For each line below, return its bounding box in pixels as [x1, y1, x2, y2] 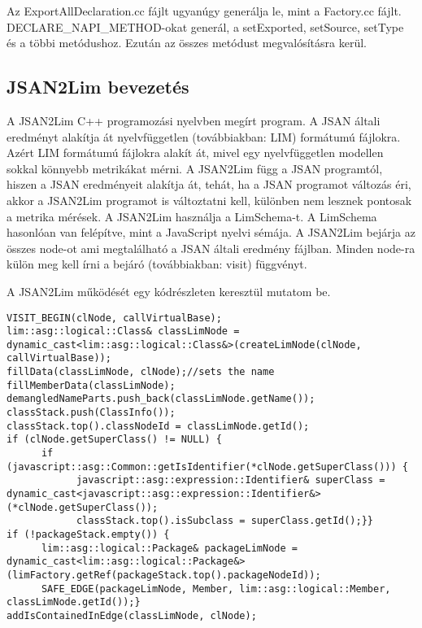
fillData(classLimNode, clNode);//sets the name [7, 366, 275, 378]
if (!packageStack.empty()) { [7, 529, 170, 541]
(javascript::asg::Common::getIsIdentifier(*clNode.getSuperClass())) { [7, 460, 408, 473]
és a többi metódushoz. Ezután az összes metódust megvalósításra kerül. [7, 34, 368, 51]
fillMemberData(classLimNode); [7, 379, 176, 391]
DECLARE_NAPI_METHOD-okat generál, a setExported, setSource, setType [7, 18, 404, 35]
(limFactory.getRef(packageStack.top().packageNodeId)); [7, 569, 321, 581]
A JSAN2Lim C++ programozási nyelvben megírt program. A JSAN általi [7, 111, 381, 129]
